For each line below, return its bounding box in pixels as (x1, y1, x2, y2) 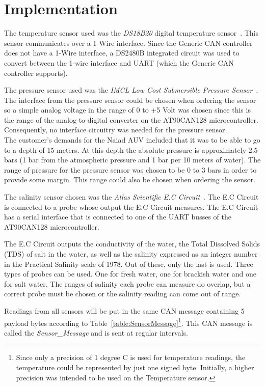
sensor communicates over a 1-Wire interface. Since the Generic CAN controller (4, 37, 253, 48)
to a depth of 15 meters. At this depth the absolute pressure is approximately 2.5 (4, 144, 258, 155)
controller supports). (4, 67, 68, 78)
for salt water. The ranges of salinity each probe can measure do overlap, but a (4, 278, 251, 289)
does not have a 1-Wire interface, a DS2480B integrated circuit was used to (4, 47, 240, 58)
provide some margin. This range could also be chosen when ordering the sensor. (4, 174, 256, 185)
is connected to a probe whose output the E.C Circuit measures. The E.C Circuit (4, 201, 258, 212)
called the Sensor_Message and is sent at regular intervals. (4, 327, 188, 338)
